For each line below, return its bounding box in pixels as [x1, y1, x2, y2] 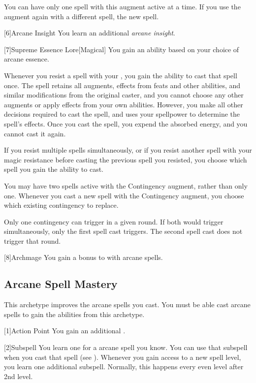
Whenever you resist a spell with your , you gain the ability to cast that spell [4, 70, 237, 80]
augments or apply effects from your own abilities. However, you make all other [4, 99, 243, 109]
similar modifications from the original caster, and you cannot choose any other [4, 90, 244, 100]
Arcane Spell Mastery [4, 276, 118, 291]
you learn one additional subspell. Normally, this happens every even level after [4, 361, 244, 372]
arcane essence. [4, 54, 49, 64]
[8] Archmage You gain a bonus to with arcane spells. [4, 252, 163, 262]
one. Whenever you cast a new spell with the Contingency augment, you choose [4, 190, 244, 200]
